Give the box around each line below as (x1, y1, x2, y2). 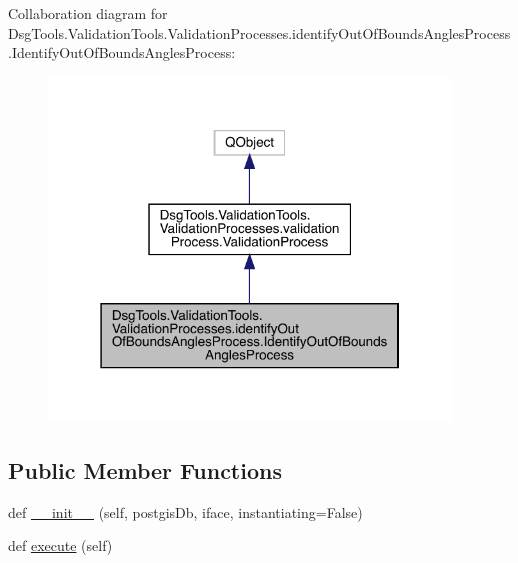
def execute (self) (8, 535, 113, 556)
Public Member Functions (8, 454, 282, 485)
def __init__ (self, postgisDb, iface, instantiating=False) (8, 501, 363, 522)
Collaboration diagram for (8, 3, 168, 23)
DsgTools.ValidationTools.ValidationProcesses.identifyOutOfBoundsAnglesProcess (8, 22, 511, 43)
